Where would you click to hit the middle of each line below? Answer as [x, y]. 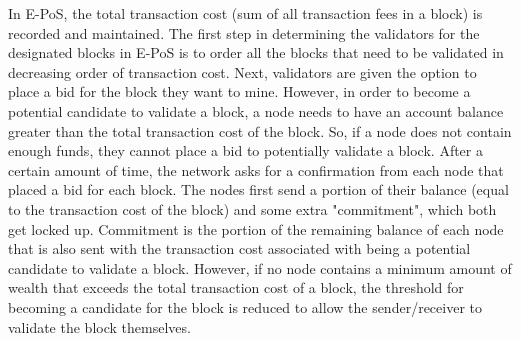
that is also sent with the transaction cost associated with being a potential [239, 248]
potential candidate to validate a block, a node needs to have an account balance [256, 110]
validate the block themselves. [99, 326]
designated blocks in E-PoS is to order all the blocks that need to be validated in [256, 52]
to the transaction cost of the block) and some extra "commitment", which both [252, 208]
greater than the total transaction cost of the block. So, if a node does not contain [260, 130]
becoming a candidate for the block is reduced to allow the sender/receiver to [245, 306]
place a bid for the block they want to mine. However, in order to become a [239, 91]
